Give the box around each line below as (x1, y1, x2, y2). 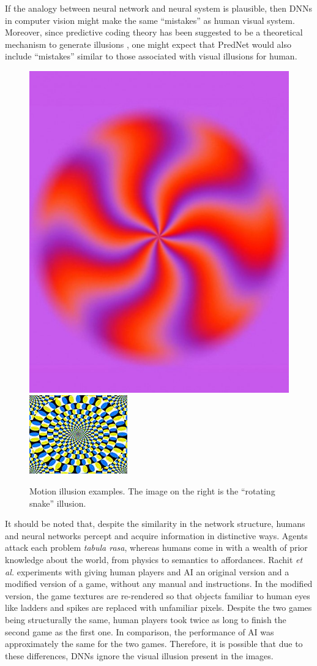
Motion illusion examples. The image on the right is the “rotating (29, 485, 275, 498)
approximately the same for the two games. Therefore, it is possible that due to (5, 637, 303, 650)
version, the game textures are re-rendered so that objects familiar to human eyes (5, 589, 310, 602)
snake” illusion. (29, 496, 86, 509)
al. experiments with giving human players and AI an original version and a (5, 565, 289, 578)
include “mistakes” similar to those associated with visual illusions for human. (5, 50, 297, 62)
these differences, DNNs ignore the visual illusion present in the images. (5, 649, 274, 662)
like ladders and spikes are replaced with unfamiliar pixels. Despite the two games (5, 601, 312, 614)
